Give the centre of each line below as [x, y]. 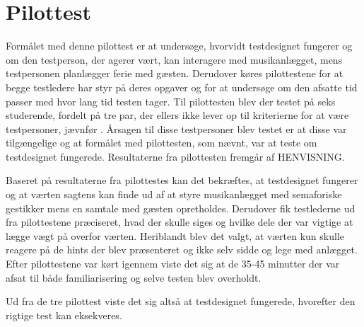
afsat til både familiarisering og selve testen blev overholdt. [134, 277]
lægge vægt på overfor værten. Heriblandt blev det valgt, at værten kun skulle [175, 235]
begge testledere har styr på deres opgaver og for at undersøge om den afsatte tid [182, 87]
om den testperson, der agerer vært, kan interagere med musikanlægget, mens [174, 59]
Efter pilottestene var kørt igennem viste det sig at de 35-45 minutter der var [173, 264]
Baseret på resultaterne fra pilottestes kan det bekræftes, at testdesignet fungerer [182, 180]
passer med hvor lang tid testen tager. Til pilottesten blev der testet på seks [171, 101]
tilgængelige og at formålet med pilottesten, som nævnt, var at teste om [162, 143]
